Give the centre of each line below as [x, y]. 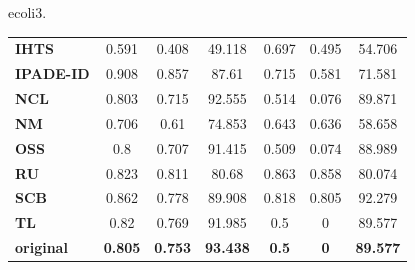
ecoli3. [27, 12]
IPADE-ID [52, 73]
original [41, 247]
